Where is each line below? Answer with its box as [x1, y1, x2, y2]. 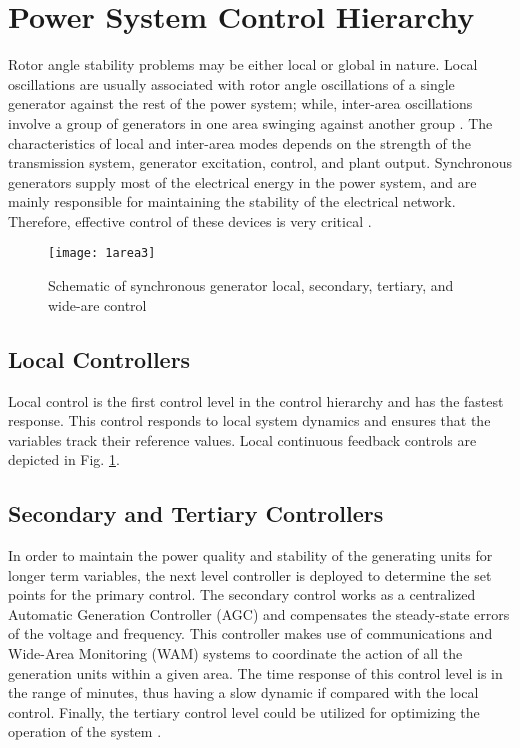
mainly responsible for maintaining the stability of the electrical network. [8, 191, 456, 212]
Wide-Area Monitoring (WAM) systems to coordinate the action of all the [8, 643, 463, 664]
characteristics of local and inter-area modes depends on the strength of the [8, 132, 471, 153]
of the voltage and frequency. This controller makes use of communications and [8, 623, 493, 644]
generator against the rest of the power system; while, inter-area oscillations [8, 93, 473, 114]
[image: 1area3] [48, 246, 156, 261]
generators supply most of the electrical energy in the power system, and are [8, 171, 477, 192]
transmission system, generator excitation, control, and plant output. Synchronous [8, 152, 512, 173]
